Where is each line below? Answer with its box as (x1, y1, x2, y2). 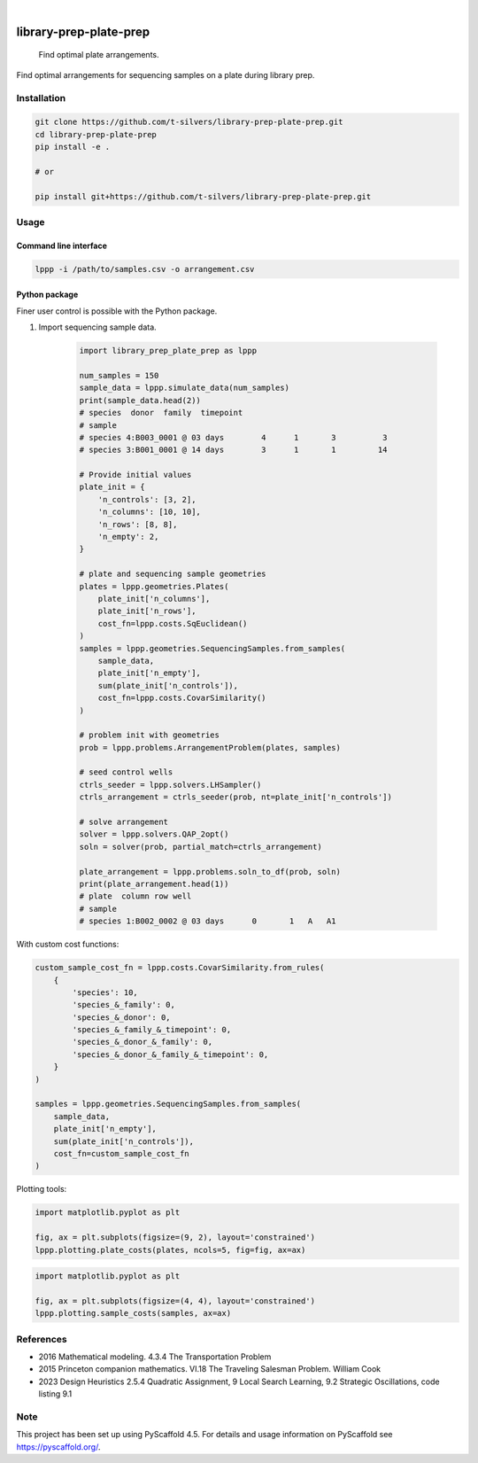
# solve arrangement (79, 817, 168, 828)
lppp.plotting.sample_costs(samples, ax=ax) (35, 1308, 232, 1319)
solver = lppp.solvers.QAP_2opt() (79, 829, 229, 839)
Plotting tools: (16, 1184, 67, 1195)
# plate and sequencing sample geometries (79, 569, 266, 580)
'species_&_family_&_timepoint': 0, (72, 1024, 232, 1035)
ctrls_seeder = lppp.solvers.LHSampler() (79, 780, 262, 790)
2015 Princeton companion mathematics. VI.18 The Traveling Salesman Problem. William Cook (38, 1364, 382, 1374)
